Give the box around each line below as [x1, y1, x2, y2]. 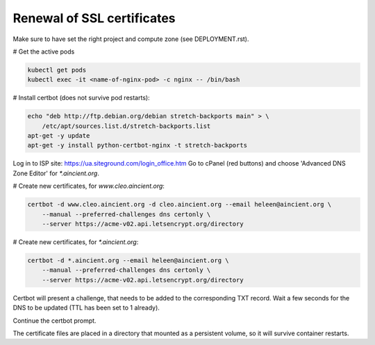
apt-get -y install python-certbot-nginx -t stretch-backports [27, 141, 248, 150]
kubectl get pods [27, 66, 87, 74]
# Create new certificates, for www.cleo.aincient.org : [12, 182, 165, 191]
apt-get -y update [27, 132, 90, 140]
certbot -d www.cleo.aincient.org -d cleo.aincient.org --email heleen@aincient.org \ [27, 200, 332, 209]
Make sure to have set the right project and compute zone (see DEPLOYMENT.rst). [12, 35, 249, 43]
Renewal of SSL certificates [12, 10, 176, 26]
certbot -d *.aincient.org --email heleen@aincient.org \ [27, 256, 229, 264]
